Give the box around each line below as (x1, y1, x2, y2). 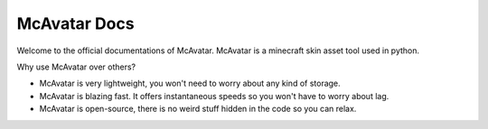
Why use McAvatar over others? (16, 61, 136, 72)
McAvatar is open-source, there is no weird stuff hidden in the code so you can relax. (39, 104, 357, 115)
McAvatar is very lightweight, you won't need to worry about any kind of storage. (39, 78, 341, 89)
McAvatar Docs (16, 14, 135, 33)
